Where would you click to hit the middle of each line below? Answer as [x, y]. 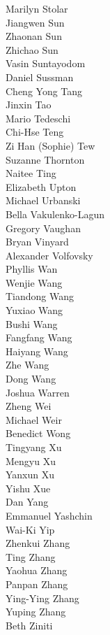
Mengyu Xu [31, 461]
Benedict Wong [38, 433]
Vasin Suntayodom [46, 63]
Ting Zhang [31, 556]
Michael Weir [34, 419]
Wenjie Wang [34, 282]
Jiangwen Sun [35, 22]
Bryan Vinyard [37, 242]
